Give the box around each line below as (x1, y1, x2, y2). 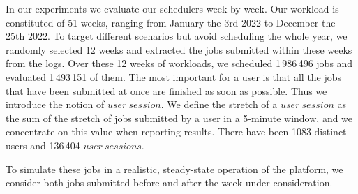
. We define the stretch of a (161, 97, 278, 112)
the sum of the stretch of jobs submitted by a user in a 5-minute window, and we (6, 110, 353, 125)
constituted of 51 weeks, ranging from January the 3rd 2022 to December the (6, 15, 336, 29)
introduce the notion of (6, 97, 105, 112)
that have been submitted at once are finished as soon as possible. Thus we (6, 83, 327, 98)
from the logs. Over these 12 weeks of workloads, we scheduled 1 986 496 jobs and (6, 56, 353, 70)
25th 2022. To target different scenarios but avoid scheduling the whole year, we (6, 29, 348, 43)
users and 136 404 (6, 137, 80, 152)
